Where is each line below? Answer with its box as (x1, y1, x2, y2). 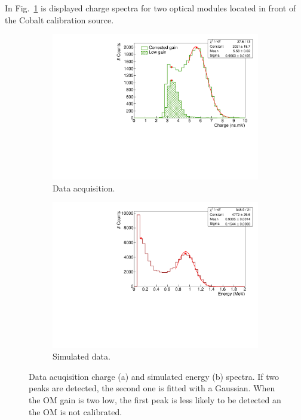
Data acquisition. (53, 181, 115, 194)
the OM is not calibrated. (29, 405, 122, 418)
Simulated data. (53, 350, 110, 363)
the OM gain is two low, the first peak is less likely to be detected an (29, 393, 281, 406)
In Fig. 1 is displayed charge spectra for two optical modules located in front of (5, 2, 296, 14)
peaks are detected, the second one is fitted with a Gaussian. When (29, 382, 275, 394)
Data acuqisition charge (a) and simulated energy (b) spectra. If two (29, 370, 279, 382)
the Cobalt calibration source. (5, 13, 114, 26)
